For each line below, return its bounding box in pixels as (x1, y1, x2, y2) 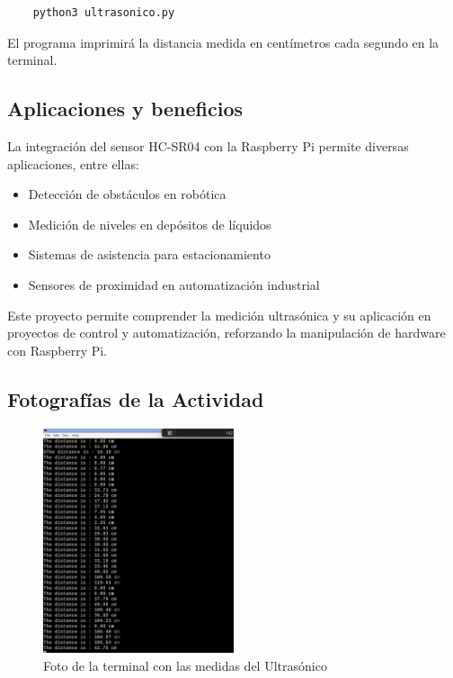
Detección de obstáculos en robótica (28, 185, 226, 203)
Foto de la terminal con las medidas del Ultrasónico (43, 655, 327, 674)
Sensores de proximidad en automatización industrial (28, 275, 320, 294)
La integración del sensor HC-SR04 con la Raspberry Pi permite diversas (7, 136, 409, 155)
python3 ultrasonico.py (32, 6, 175, 19)
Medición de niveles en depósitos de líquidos (28, 214, 271, 233)
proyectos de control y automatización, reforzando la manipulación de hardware (7, 323, 446, 342)
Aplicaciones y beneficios (7, 95, 243, 122)
